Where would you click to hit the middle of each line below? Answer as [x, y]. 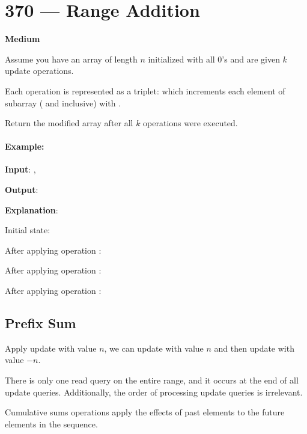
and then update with [254, 348]
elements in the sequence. [51, 423]
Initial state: [28, 230]
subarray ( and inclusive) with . [63, 102]
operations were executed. [190, 123]
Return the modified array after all [69, 123]
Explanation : [32, 209]
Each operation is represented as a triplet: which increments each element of [145, 90]
